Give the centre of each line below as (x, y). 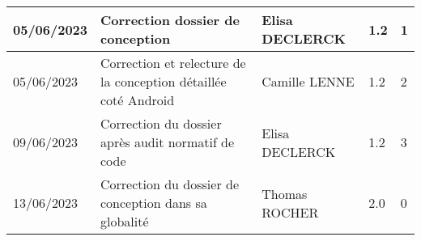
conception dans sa (154, 203)
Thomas (285, 193)
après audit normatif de (168, 142)
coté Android (138, 100)
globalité (125, 221)
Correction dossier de (170, 20)
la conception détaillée (164, 81)
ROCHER (290, 212)
